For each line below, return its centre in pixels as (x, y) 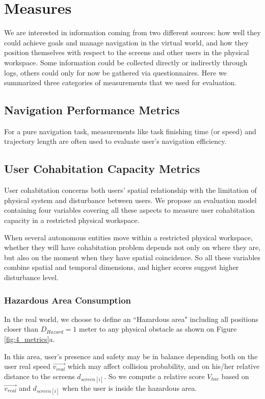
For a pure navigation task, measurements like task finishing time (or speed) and (130, 131)
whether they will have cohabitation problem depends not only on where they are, (132, 247)
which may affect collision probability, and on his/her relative (164, 366)
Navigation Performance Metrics (92, 110)
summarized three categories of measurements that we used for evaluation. (120, 82)
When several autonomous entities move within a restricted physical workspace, (128, 237)
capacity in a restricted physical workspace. (72, 220)
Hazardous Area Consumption (68, 300)
